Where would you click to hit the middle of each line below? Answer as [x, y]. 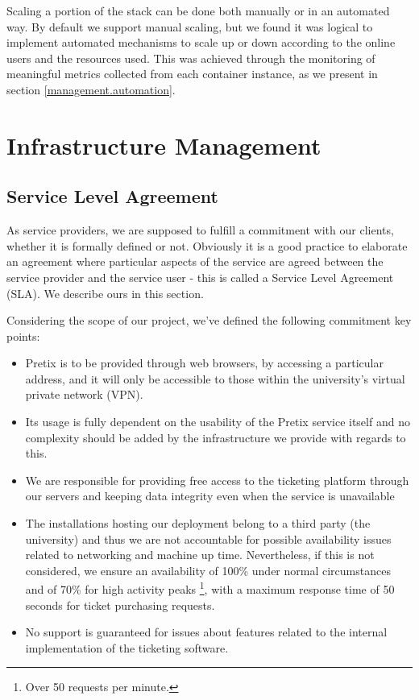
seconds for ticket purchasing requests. [120, 605]
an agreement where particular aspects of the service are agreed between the [195, 261]
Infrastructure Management [164, 145]
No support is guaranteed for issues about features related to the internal [206, 632]
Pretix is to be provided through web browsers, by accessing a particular [204, 363]
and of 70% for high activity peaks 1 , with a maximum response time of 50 [210, 588]
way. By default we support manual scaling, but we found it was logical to [190, 26]
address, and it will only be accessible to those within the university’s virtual [215, 378]
